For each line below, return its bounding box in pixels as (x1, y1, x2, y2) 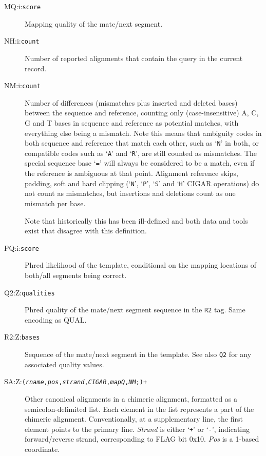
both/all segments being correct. (25, 269, 127, 280)
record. (25, 63, 47, 73)
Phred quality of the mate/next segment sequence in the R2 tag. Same (25, 304, 245, 315)
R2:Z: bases (4, 331, 40, 342)
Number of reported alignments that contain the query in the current (25, 52, 243, 63)
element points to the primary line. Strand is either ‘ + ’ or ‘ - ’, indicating (25, 423, 250, 434)
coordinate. (25, 444, 60, 454)
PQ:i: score (4, 242, 39, 253)
